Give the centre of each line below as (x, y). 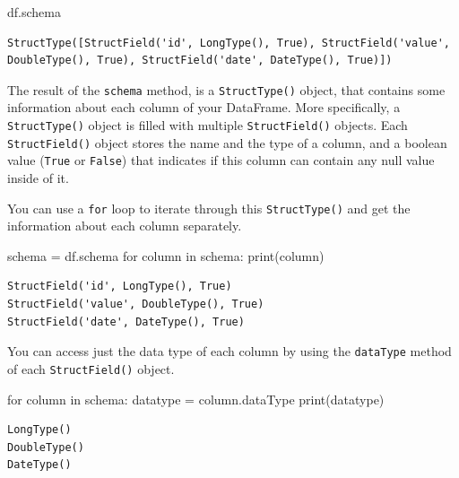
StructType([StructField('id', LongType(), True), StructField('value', (229, 43)
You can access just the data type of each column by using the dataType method (229, 351)
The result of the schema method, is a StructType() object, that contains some (226, 89)
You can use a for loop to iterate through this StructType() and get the (209, 208)
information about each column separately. (125, 226)
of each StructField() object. (91, 368)
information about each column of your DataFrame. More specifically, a (204, 107)
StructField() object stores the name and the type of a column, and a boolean (227, 142)
